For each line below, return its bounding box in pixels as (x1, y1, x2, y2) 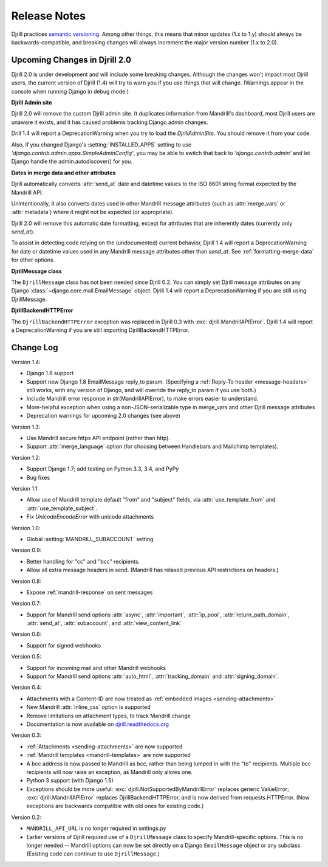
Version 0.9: (11, 547, 42, 554)
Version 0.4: (11, 684, 42, 691)
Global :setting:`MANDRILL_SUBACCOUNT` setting (26, 535, 154, 542)
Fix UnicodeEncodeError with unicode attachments (26, 513, 154, 520)
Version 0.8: (11, 578, 42, 585)
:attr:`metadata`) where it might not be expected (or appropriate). (11, 209, 174, 216)
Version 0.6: (11, 630, 42, 638)
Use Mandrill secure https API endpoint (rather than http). (26, 435, 170, 442)
